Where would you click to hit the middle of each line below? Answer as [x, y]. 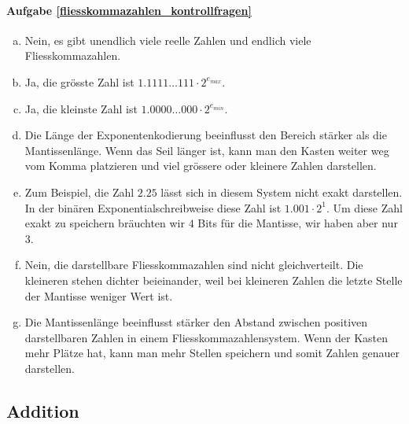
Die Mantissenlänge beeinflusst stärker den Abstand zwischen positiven [196, 322]
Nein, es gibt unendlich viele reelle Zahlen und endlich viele [168, 40]
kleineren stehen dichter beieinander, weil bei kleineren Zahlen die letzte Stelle [214, 280]
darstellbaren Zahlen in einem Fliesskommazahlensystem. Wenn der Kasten [206, 337]
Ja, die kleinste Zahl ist [81, 108]
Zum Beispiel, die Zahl [79, 192]
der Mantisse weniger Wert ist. [99, 295]
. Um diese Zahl [364, 207]
